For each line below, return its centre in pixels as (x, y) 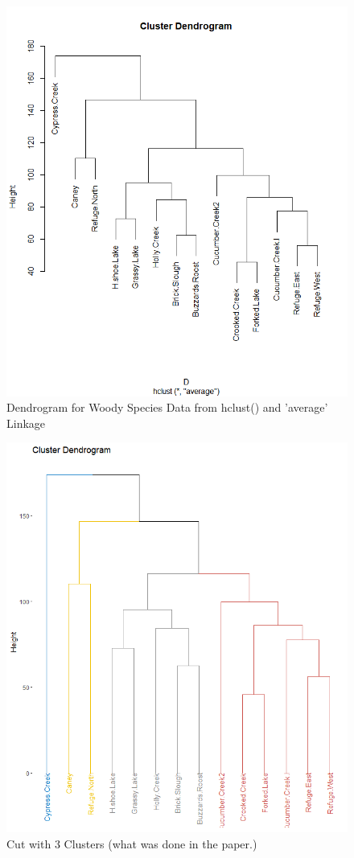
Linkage (26, 423)
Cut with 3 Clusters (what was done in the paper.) (132, 843)
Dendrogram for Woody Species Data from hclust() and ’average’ (167, 407)
